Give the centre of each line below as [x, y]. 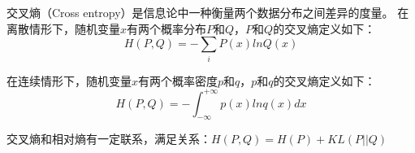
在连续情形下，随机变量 [69, 80]
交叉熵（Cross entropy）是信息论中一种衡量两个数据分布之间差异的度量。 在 [208, 12]
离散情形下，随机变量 [63, 28]
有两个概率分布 [167, 28]
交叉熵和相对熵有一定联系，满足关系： [109, 139]
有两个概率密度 [178, 80]
